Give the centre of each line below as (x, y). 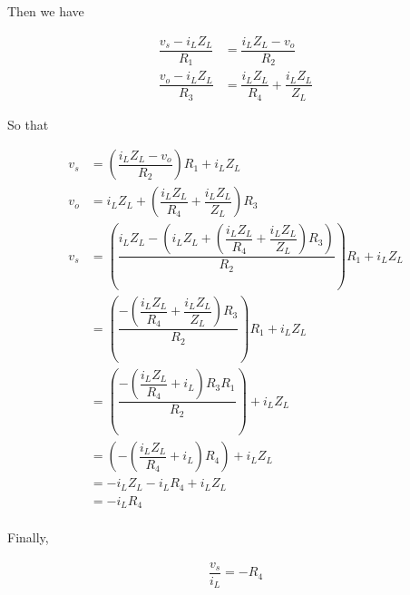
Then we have (46, 11)
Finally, (28, 537)
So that (28, 124)
